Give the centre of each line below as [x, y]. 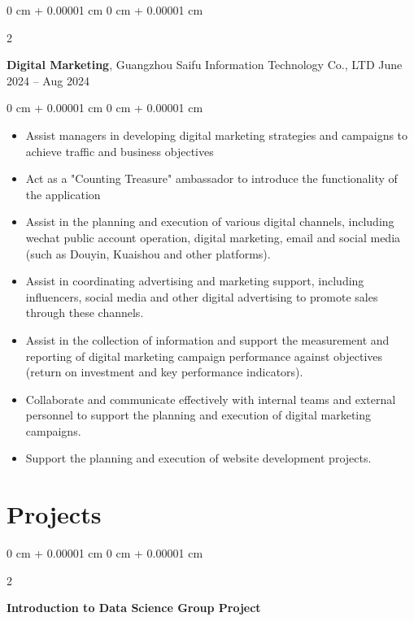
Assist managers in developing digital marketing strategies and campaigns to [217, 135]
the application [63, 194]
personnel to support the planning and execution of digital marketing [198, 415]
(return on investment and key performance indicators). [164, 372]
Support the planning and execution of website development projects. [198, 458]
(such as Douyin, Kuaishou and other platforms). [148, 253]
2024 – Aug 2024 [48, 80]
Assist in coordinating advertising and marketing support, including [195, 281]
